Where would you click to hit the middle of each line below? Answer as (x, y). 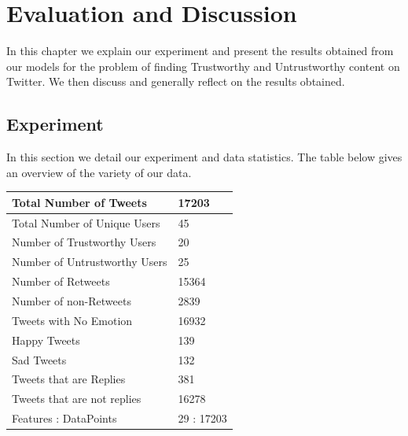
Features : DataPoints (64, 418)
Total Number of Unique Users (86, 222)
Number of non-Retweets (72, 301)
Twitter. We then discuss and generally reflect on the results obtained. (176, 81)
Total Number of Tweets (79, 202)
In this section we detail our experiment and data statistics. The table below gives (204, 157)
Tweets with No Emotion (72, 320)
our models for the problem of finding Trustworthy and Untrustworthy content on (203, 66)
